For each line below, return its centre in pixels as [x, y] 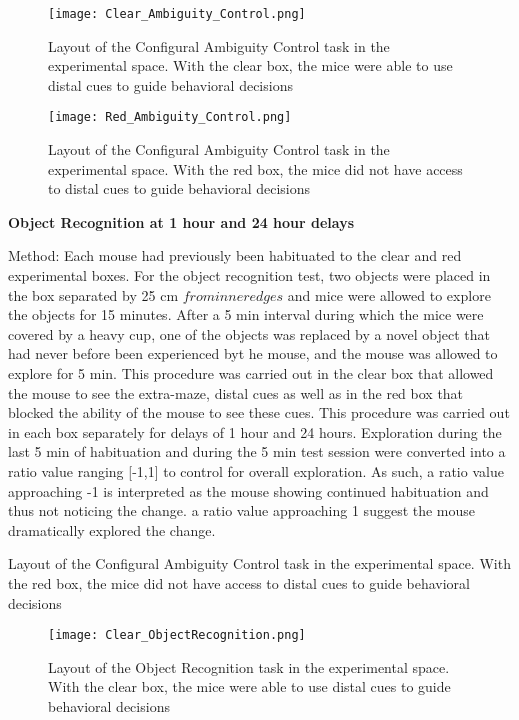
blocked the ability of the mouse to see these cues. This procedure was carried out [259, 412]
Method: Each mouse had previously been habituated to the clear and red [235, 255]
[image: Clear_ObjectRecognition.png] [177, 635]
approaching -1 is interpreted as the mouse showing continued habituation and [248, 490]
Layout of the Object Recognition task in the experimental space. [249, 666]
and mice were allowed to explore [389, 294]
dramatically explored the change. [112, 529]
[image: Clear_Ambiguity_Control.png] [177, 14]
